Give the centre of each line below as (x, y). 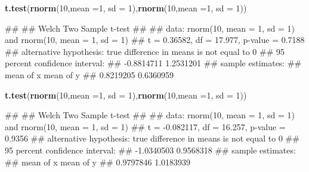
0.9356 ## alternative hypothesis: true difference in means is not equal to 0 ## (152, 138)
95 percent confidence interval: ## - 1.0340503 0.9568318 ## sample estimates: (150, 150)
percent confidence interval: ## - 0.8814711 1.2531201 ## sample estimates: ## (153, 63)
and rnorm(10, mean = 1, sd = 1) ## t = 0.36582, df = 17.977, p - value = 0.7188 (155, 40)
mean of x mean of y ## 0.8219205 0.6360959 (89, 74)
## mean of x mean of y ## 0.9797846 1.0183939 (98, 162)
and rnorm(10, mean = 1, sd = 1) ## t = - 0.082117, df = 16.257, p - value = (145, 126)
